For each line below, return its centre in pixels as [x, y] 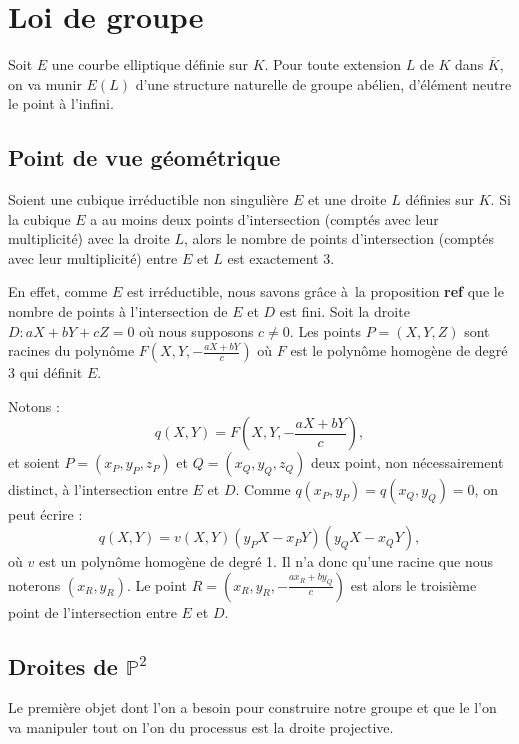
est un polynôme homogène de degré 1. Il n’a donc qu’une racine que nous [265, 561]
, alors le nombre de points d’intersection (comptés [339, 238]
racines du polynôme [71, 350]
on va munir [45, 83]
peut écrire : [45, 514]
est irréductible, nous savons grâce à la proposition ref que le [315, 291]
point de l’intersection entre [92, 611]
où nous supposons [196, 330]
